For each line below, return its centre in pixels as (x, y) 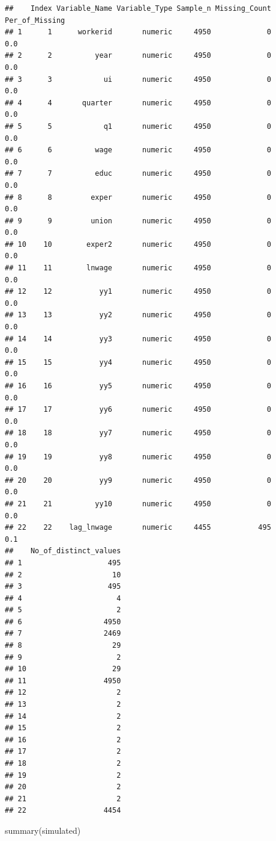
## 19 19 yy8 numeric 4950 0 (138, 457)
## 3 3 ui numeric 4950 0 (138, 79)
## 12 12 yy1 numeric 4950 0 (138, 292)
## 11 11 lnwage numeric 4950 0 (138, 268)
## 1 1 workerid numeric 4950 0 (138, 32)
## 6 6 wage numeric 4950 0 (138, 150)
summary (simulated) (43, 830)
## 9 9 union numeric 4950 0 (138, 221)
